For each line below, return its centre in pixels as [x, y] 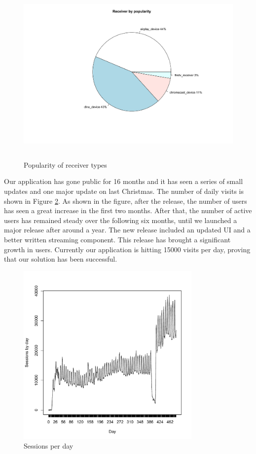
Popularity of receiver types [65, 164]
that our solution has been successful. [61, 259]
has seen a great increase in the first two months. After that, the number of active [128, 210]
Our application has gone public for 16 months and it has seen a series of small [124, 181]
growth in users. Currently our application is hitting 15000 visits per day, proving [127, 249]
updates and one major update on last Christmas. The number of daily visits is [124, 191]
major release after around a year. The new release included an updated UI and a [127, 230]
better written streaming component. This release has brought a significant [117, 239]
